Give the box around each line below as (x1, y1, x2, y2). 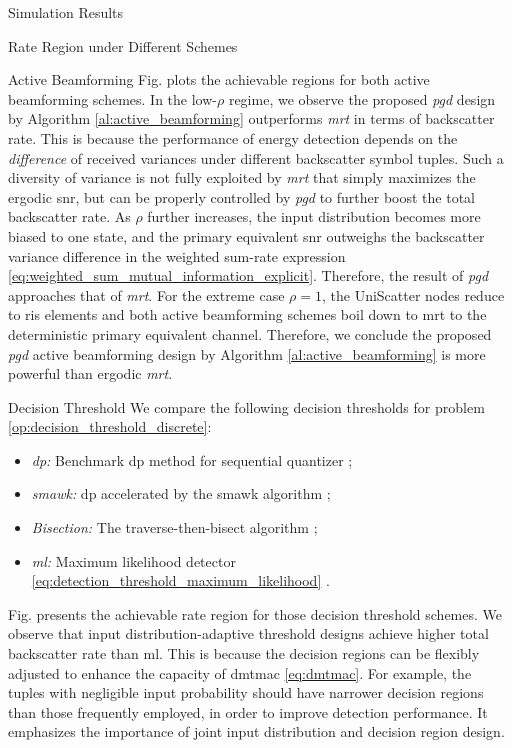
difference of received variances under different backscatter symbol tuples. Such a (8, 147, 504, 168)
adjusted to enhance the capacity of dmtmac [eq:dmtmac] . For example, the (8, 662, 472, 683)
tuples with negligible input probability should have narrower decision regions (8, 682, 484, 703)
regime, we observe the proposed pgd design (228, 88, 496, 109)
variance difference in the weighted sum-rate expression (8, 245, 346, 266)
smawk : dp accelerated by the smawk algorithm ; (31, 483, 331, 504)
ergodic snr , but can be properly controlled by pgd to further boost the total (8, 186, 475, 207)
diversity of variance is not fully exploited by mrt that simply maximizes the (8, 167, 476, 188)
